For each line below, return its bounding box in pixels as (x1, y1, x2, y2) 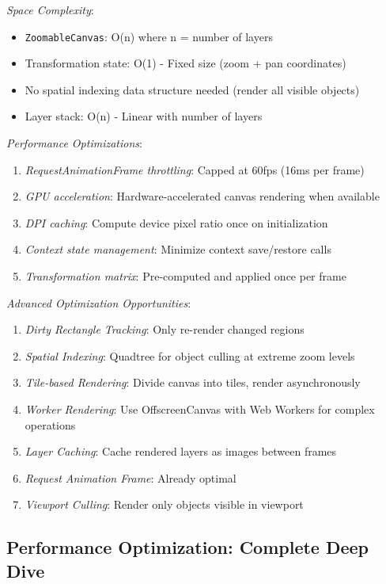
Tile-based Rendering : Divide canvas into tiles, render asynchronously (25, 374, 361, 391)
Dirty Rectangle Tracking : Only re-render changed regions (25, 321, 305, 338)
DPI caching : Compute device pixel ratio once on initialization (25, 214, 328, 231)
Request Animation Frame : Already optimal (25, 469, 237, 486)
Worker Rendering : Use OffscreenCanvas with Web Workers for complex (25, 400, 375, 417)
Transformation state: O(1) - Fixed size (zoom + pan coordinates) (25, 55, 346, 71)
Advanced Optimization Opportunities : (6, 294, 191, 311)
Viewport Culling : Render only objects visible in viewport (25, 496, 304, 513)
